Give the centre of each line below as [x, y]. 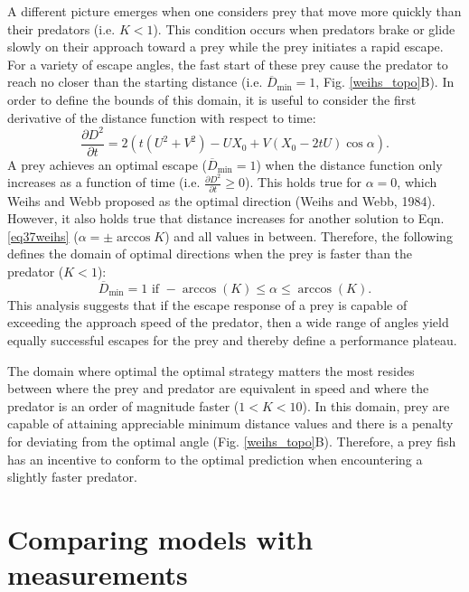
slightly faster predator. [72, 477]
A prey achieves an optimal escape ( [108, 164]
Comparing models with [160, 539]
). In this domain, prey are [376, 405]
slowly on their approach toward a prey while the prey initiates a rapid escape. [225, 47]
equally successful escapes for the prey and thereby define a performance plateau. [232, 340]
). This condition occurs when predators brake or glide [304, 28]
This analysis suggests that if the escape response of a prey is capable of [207, 304]
